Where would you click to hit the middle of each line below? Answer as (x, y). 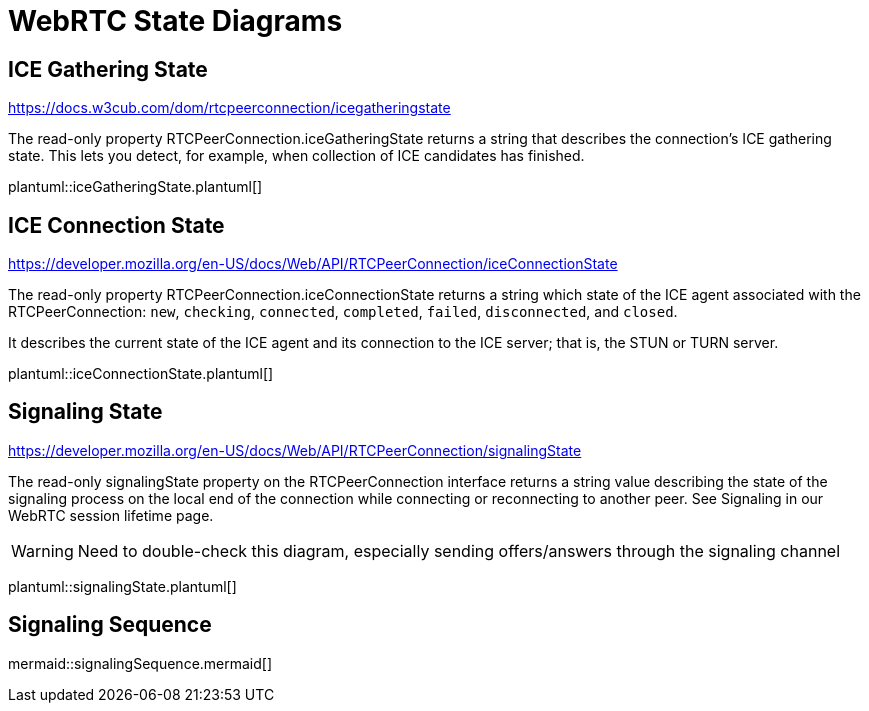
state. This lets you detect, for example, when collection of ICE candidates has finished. (296, 156)
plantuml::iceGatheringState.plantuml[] (135, 187)
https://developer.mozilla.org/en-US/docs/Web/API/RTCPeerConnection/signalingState (295, 450)
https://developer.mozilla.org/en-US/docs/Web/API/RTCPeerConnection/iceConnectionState (313, 264)
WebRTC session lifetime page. (111, 515)
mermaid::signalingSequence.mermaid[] (140, 663)
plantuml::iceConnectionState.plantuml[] (141, 374)
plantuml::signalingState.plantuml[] (122, 586)
